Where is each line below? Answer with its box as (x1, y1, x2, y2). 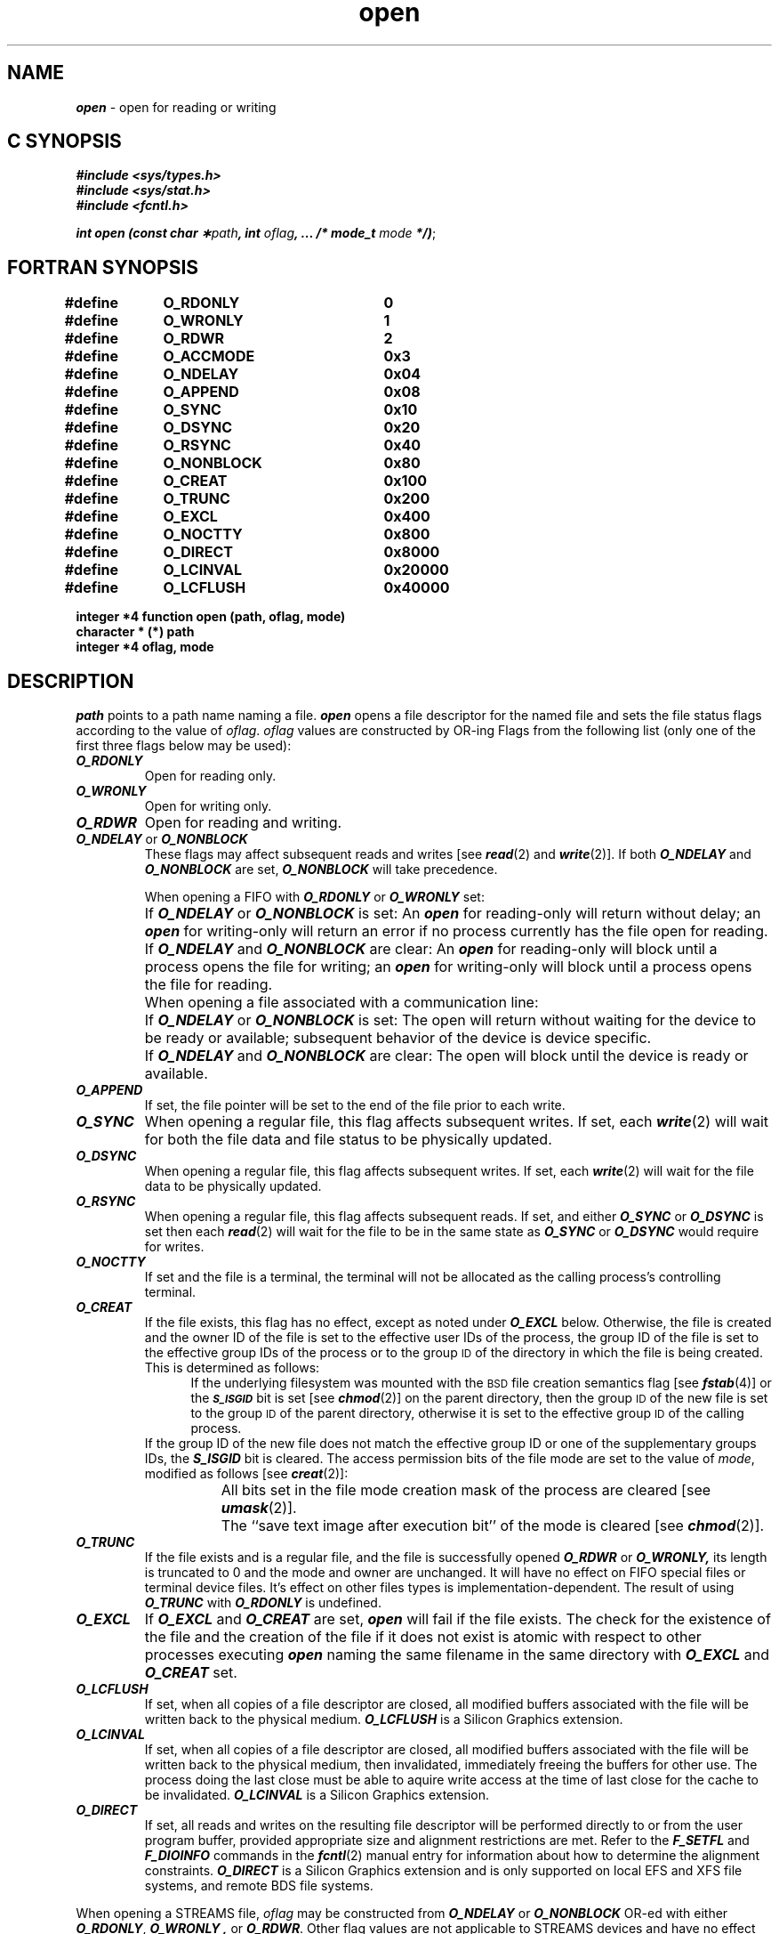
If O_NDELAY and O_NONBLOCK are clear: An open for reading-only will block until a (144, 940, 718, 959)
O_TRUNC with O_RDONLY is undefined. (144, 1595, 381, 1611)
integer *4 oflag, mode (76, 639, 214, 655)
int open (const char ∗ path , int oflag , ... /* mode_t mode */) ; (76, 225, 437, 241)
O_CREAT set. (144, 1663, 237, 1682)
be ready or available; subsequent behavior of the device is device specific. (144, 1029, 652, 1048)
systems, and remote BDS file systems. (144, 1878, 373, 1894)
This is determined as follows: (144, 1360, 320, 1376)
